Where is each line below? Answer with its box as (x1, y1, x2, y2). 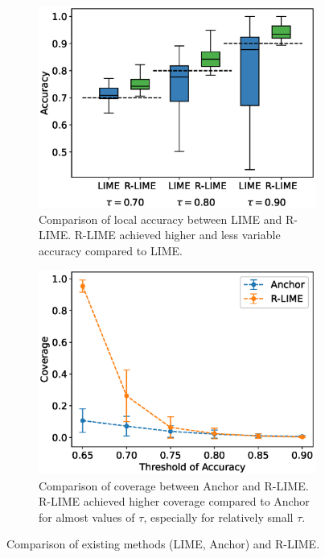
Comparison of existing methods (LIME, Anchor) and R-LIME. (6, 535, 320, 552)
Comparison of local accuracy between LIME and (39, 210, 282, 227)
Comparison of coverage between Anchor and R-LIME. (39, 477, 309, 494)
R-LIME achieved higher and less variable (74, 226, 281, 243)
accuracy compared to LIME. (39, 242, 183, 258)
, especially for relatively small (143, 508, 294, 525)
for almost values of (39, 508, 135, 525)
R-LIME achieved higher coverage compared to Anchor (39, 493, 310, 510)
